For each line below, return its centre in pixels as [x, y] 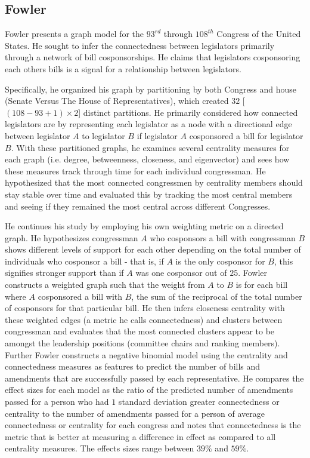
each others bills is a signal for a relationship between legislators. [123, 68]
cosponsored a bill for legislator [246, 135]
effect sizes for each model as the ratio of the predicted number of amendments [149, 390]
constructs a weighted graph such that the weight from [105, 285]
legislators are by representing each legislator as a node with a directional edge [148, 124]
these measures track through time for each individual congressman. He [135, 170]
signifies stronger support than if [64, 273]
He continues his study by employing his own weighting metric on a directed [144, 226]
